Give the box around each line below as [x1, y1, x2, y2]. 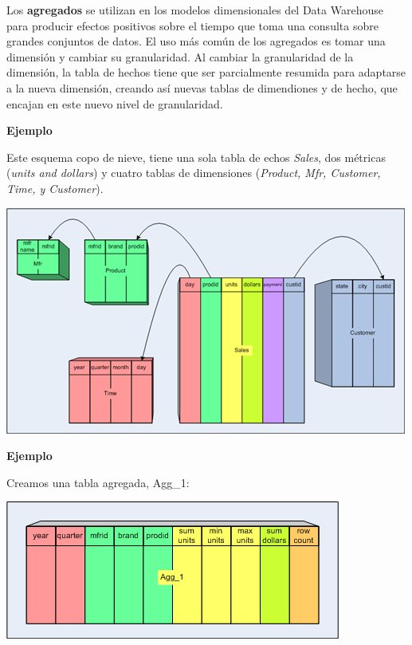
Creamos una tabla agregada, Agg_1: [6, 474, 190, 490]
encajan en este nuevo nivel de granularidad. [6, 95, 223, 112]
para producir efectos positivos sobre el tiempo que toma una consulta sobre [6, 17, 379, 33]
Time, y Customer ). [6, 179, 104, 196]
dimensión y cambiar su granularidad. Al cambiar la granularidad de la [6, 48, 354, 65]
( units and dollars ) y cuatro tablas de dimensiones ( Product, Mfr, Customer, [6, 164, 381, 181]
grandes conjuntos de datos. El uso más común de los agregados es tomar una [6, 33, 386, 49]
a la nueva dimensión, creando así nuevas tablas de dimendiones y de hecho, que [6, 79, 398, 96]
